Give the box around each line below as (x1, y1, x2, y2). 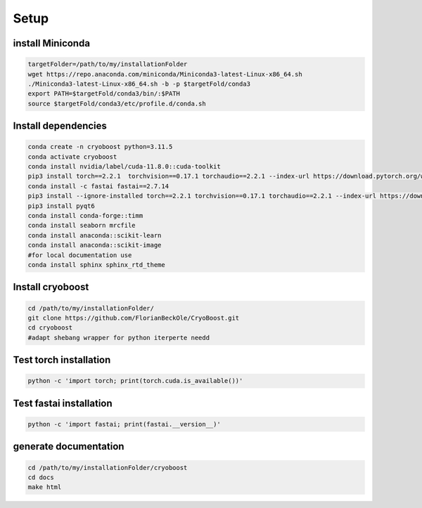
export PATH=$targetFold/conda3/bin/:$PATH (27, 90, 181, 98)
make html (27, 483, 62, 491)
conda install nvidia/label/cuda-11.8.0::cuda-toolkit (27, 162, 221, 171)
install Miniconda (13, 37, 91, 49)
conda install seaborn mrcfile (27, 221, 136, 230)
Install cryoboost (13, 281, 89, 293)
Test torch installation (13, 354, 111, 366)
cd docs (27, 473, 54, 481)
